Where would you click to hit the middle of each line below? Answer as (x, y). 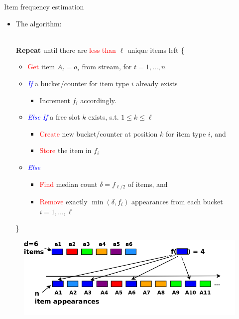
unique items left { (156, 50)
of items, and (148, 184)
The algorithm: (39, 23)
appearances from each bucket (177, 201)
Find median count (68, 184)
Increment (55, 100)
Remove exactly (63, 201)
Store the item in (65, 150)
